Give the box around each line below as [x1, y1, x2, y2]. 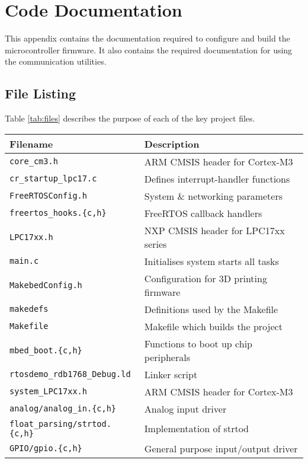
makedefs [9, 304, 49, 314]
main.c [9, 256, 39, 266]
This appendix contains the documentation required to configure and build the [5, 32, 290, 44]
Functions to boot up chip [144, 336, 252, 350]
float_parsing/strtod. [9, 419, 111, 429]
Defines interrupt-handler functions [144, 171, 290, 186]
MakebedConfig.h [9, 280, 82, 290]
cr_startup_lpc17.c [9, 174, 97, 184]
